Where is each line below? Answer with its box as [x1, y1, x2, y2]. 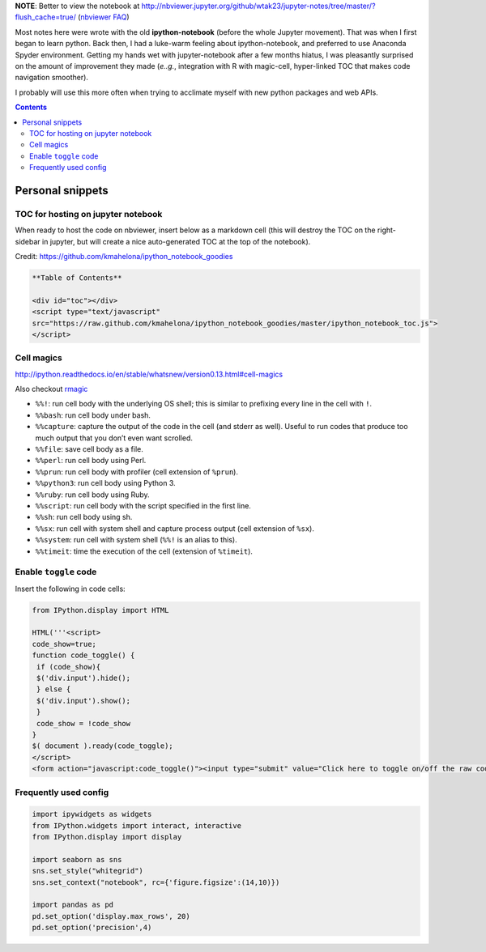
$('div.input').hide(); [36, 674, 131, 683]
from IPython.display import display [32, 832, 182, 842]
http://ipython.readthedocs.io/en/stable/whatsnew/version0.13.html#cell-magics [15, 369, 283, 379]
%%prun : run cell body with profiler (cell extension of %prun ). [35, 466, 239, 477]
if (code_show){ [36, 662, 101, 671]
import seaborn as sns [32, 855, 122, 864]
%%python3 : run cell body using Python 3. [35, 478, 176, 488]
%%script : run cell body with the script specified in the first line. [35, 500, 251, 510]
